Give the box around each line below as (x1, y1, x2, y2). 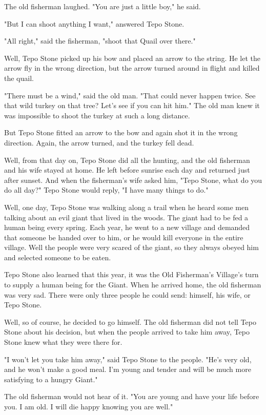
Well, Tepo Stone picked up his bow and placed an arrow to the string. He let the (4, 52, 260, 63)
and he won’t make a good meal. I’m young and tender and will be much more (4, 364, 251, 375)
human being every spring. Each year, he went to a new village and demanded (4, 222, 250, 233)
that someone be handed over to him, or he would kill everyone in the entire (4, 232, 243, 242)
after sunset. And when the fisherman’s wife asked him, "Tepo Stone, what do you (4, 174, 262, 185)
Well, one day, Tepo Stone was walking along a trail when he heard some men (4, 201, 249, 212)
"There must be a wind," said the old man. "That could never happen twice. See (4, 90, 256, 100)
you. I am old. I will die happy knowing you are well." (4, 401, 173, 411)
